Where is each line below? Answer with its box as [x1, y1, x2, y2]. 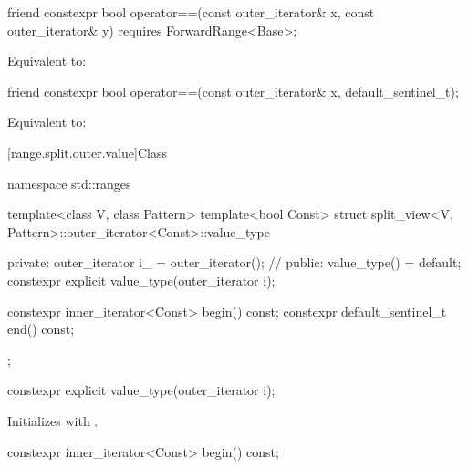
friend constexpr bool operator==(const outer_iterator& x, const [7, 3, 375, 21]
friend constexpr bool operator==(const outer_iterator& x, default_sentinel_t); [7, 81, 459, 100]
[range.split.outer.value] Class [7, 142, 167, 161]
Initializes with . [7, 411, 99, 430]
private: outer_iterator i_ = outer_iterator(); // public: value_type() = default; [7, 253, 462, 272]
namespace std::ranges [7, 173, 131, 192]
